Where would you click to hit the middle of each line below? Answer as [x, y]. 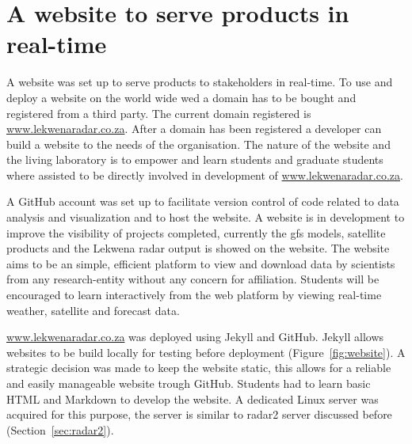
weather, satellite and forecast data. [93, 310]
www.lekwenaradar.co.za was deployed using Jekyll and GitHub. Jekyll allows [195, 337]
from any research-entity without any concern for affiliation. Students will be [193, 279]
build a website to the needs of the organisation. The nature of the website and [198, 144]
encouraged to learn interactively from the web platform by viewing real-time [194, 295]
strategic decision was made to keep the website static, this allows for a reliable [199, 368]
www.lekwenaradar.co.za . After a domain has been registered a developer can [194, 129]
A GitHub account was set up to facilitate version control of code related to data [203, 201]
